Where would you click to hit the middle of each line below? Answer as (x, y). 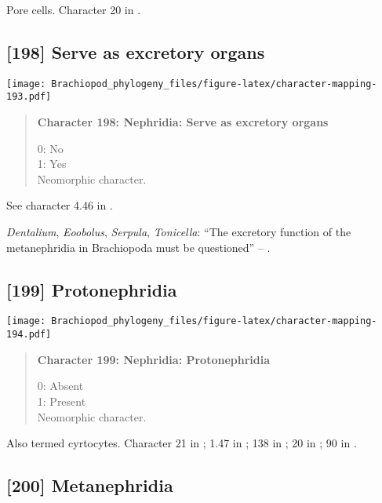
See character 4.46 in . (60, 205)
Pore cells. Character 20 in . (74, 9)
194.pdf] (29, 335)
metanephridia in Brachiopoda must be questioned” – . (138, 247)
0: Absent (60, 386)
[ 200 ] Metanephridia (90, 485)
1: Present (62, 401)
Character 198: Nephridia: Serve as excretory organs (183, 122)
